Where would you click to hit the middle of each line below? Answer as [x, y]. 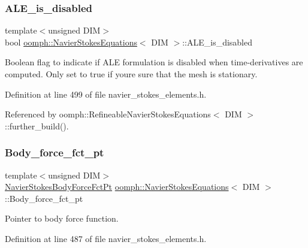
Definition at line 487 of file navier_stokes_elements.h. [106, 238]
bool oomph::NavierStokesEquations [71, 42]
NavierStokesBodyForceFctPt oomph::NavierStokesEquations [117, 187]
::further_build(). [37, 125]
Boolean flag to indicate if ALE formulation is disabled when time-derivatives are [154, 62]
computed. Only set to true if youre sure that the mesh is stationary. [131, 74]
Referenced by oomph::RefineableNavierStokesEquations [108, 114]
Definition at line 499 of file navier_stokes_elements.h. [106, 94]
